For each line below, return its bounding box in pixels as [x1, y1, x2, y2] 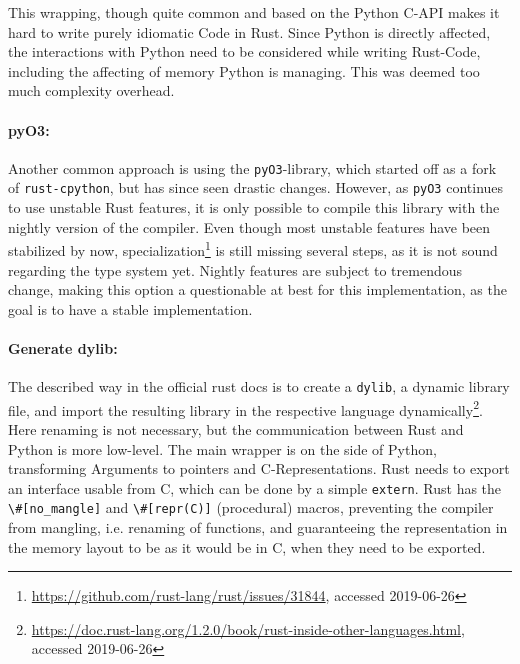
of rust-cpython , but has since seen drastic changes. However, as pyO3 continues [8, 177, 504, 198]
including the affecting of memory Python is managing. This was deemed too [8, 60, 480, 81]
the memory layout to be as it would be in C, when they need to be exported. [8, 536, 486, 557]
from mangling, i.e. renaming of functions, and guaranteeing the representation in [8, 517, 508, 538]
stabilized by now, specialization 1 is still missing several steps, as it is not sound [8, 237, 498, 260]
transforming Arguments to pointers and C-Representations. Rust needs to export [8, 458, 510, 479]
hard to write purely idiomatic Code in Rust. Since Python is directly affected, [8, 21, 491, 42]
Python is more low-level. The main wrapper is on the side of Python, [8, 438, 437, 459]
